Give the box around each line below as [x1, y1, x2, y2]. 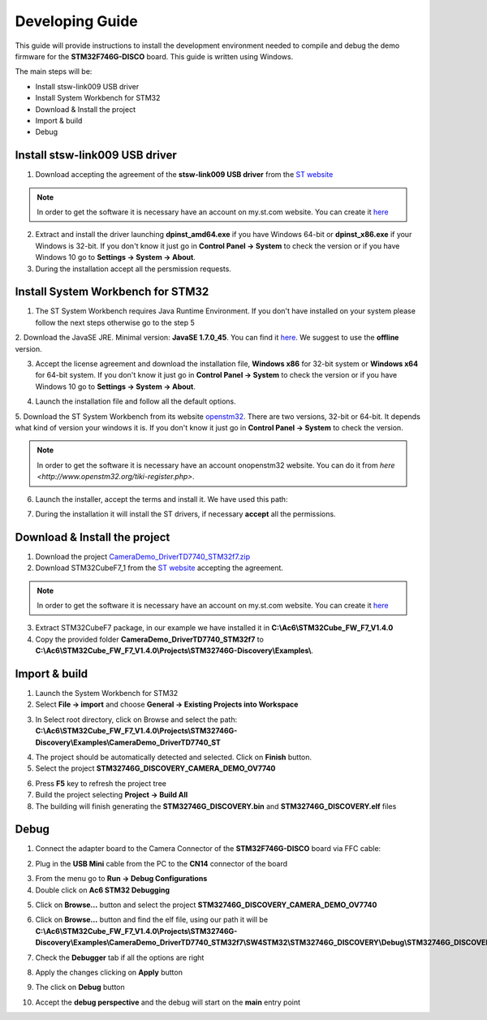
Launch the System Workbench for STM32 [35, 689, 179, 698]
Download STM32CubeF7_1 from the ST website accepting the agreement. [35, 563, 284, 573]
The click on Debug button [35, 983, 125, 992]
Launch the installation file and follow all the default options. [35, 396, 236, 406]
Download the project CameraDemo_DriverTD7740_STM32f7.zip [35, 551, 251, 561]
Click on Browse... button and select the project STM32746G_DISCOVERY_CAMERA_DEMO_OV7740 [35, 900, 377, 910]
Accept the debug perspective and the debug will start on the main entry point [35, 997, 300, 1007]
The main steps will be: [15, 67, 93, 76]
